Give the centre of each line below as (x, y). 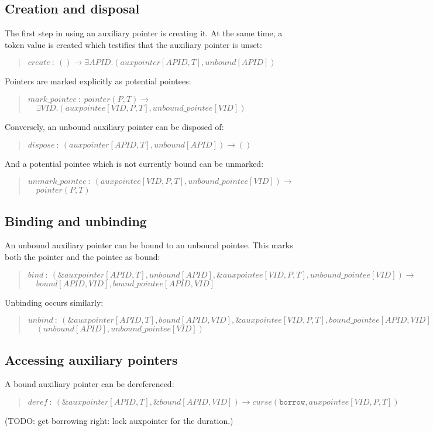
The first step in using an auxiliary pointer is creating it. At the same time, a (144, 33)
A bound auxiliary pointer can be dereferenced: (90, 384)
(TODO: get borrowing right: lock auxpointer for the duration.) (119, 420)
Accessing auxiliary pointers (91, 359)
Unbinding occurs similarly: (54, 302)
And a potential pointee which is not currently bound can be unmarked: (134, 163)
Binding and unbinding (76, 220)
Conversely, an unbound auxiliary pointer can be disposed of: (114, 126)
